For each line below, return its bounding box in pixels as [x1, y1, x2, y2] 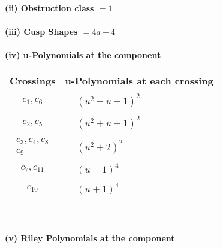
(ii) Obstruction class [5, 2, 94, 14]
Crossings [10, 73, 56, 87]
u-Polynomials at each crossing [65, 73, 213, 87]
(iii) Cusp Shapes [5, 25, 78, 38]
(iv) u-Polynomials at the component [5, 49, 161, 61]
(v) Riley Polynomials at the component [5, 232, 175, 244]
